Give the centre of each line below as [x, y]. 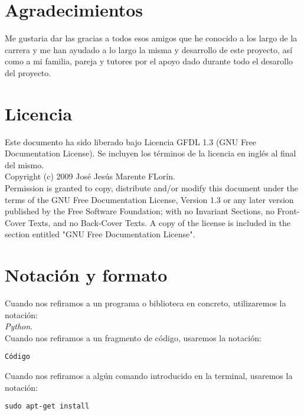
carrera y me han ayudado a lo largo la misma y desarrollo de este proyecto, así [149, 49]
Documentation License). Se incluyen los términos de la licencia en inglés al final [151, 153]
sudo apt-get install [47, 406]
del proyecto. [28, 72]
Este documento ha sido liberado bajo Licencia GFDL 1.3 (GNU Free [130, 141]
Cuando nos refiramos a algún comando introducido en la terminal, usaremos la [149, 376]
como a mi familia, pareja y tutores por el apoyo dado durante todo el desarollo [149, 61]
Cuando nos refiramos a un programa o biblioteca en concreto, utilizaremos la [146, 303]
